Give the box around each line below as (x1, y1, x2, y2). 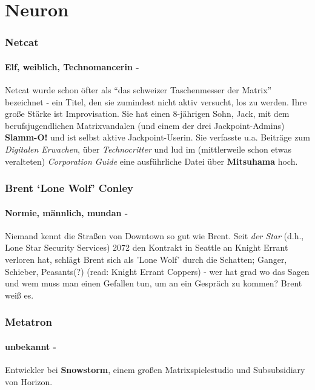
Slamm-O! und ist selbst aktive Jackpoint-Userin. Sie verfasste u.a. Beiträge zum (5, 131, 310, 144)
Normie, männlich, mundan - (5, 206, 128, 219)
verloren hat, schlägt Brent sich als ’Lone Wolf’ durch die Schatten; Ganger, (5, 253, 287, 265)
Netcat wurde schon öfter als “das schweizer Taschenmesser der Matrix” (5, 84, 272, 96)
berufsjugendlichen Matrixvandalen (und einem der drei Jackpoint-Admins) (5, 119, 285, 131)
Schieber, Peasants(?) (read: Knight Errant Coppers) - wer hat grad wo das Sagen (5, 265, 310, 277)
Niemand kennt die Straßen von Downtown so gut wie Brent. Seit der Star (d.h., (5, 229, 304, 242)
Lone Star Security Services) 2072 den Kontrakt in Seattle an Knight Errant (5, 241, 288, 254)
